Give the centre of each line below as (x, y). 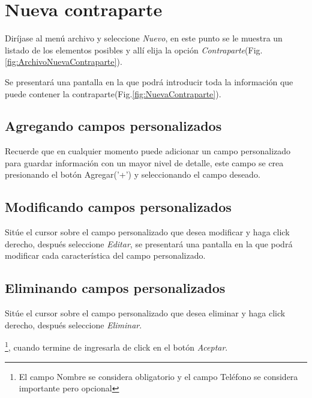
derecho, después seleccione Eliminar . (73, 324)
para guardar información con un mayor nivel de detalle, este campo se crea (144, 162)
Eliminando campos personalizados (115, 288)
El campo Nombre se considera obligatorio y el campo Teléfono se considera (158, 376)
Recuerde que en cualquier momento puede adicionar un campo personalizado (148, 151)
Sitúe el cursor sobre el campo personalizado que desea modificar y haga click (147, 232)
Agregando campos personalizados (113, 126)
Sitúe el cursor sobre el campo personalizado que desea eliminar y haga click (145, 313)
